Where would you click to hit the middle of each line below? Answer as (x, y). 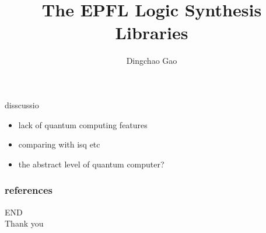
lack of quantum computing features (83, 124)
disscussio (22, 104)
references (29, 190)
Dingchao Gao (152, 61)
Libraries (152, 32)
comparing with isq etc (59, 144)
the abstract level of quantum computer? (91, 164)
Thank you (24, 223)
